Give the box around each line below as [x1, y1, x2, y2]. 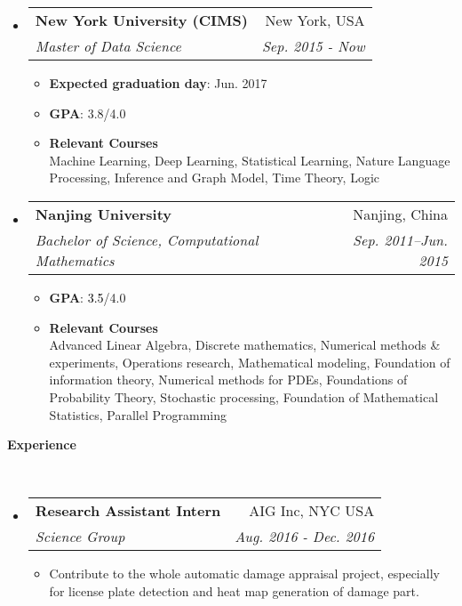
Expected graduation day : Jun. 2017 [49, 74, 267, 92]
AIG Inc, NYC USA [249, 500, 375, 521]
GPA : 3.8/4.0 [49, 103, 126, 122]
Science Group [35, 526, 125, 547]
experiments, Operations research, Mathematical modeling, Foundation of [49, 352, 450, 371]
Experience [7, 435, 76, 454]
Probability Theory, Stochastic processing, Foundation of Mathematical [49, 387, 439, 406]
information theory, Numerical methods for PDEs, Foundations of [49, 370, 408, 389]
